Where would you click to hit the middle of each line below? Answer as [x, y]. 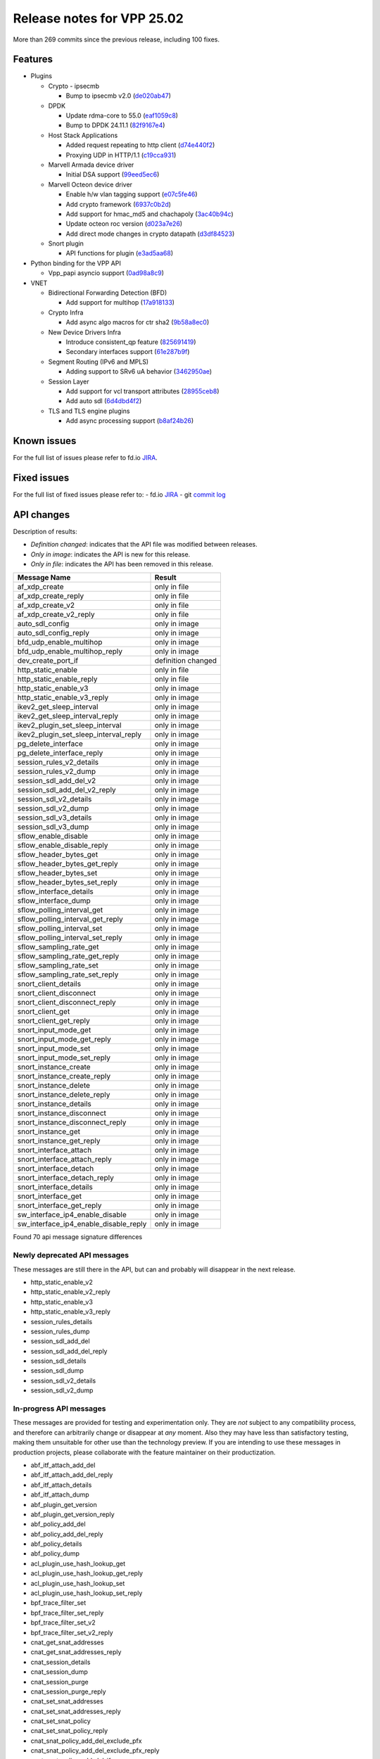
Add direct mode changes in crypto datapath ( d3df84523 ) [150, 234]
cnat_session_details [61, 1662]
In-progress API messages [59, 1409]
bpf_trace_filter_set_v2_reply [72, 1632]
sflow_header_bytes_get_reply [68, 864]
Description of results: [45, 531]
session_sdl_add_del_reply [69, 1351]
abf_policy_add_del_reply [67, 1534]
